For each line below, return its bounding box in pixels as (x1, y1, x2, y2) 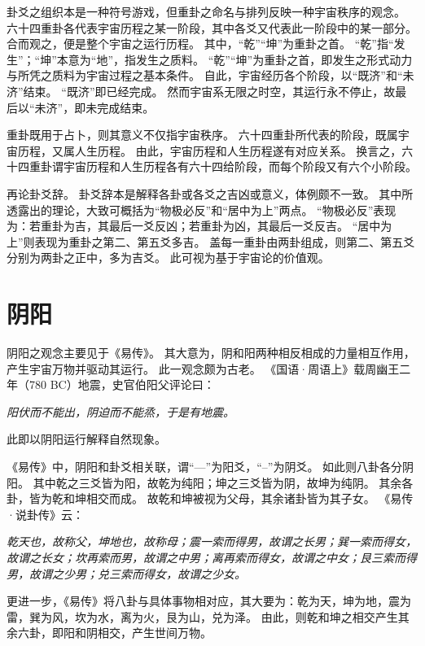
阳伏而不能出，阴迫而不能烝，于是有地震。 (7, 403, 234, 420)
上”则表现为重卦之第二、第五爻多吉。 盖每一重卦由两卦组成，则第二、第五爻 (7, 233, 415, 250)
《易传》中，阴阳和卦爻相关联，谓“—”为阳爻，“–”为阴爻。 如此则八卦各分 (7, 458, 403, 474)
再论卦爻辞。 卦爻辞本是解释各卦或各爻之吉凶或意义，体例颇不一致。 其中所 (7, 185, 414, 202)
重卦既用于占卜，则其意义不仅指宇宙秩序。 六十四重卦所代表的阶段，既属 (7, 126, 398, 143)
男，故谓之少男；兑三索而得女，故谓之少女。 (7, 565, 246, 582)
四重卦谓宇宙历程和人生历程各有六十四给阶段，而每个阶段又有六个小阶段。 (17, 158, 417, 175)
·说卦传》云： (7, 505, 84, 522)
